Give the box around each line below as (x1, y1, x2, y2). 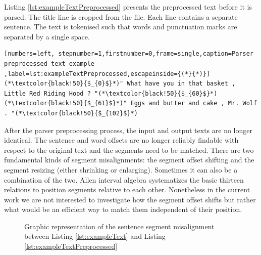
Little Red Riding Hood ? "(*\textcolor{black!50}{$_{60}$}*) (4, 90, 218, 97)
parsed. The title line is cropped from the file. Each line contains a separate (4, 11, 238, 22)
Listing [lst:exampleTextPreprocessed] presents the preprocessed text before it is (4, 2, 252, 12)
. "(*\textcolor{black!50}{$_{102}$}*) (4, 109, 138, 117)
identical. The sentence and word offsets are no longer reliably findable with (4, 135, 239, 145)
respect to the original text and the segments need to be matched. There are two (4, 144, 254, 155)
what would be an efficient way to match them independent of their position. (4, 204, 242, 215)
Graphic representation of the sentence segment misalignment (24, 221, 215, 231)
